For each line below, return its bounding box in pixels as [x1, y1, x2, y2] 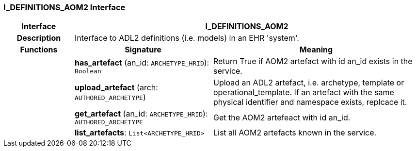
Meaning [299, 45, 333, 55]
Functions [20, 45, 58, 55]
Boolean [74, 67, 101, 75]
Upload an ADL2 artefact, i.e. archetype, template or [213, 78, 404, 88]
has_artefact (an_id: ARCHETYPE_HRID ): [74, 57, 209, 67]
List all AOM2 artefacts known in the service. [213, 128, 377, 138]
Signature [125, 45, 161, 55]
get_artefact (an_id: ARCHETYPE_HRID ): [74, 109, 208, 119]
